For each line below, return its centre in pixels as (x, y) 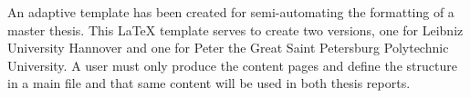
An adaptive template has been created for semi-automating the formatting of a (231, 12)
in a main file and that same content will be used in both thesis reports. (209, 83)
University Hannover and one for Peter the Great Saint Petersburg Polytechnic (228, 48)
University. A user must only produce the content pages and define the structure (232, 65)
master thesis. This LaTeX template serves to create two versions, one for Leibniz (235, 29)
